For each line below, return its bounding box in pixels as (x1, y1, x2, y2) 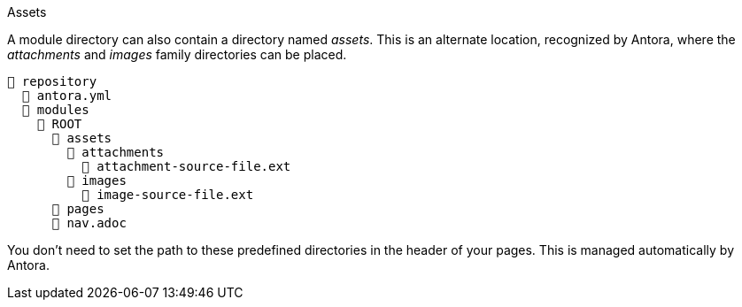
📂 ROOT (36, 117, 82, 131)
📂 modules (21, 103, 89, 117)
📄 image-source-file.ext (81, 188, 254, 202)
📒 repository (7, 74, 97, 88)
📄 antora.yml (21, 88, 112, 103)
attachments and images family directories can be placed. (7, 47, 347, 62)
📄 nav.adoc (51, 216, 127, 230)
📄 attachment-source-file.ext (81, 159, 291, 173)
